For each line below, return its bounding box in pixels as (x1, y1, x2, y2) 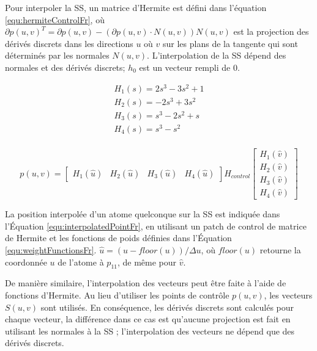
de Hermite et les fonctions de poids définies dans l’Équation (5, 231, 232, 244)
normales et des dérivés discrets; (5, 60, 125, 73)
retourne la (259, 243, 301, 256)
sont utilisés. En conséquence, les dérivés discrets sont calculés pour (40, 300, 294, 313)
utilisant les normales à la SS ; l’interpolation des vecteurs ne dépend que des (5, 324, 295, 337)
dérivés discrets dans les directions (5, 37, 133, 49)
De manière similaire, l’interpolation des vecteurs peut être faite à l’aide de (5, 277, 286, 289)
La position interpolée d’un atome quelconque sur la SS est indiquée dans (5, 208, 280, 220)
